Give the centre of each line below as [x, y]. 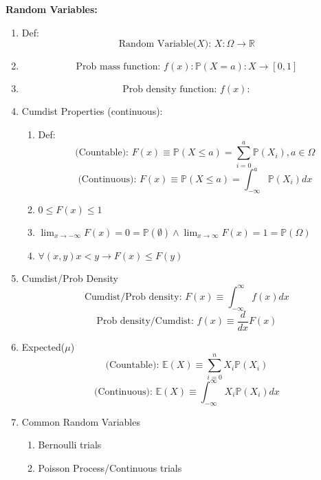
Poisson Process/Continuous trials [110, 467]
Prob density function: [170, 90]
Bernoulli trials [70, 445]
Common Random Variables [81, 421]
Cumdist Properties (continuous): [92, 111]
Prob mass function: [118, 67]
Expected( [43, 346]
